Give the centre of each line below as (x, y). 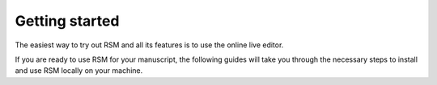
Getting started (67, 21)
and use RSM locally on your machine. (79, 71)
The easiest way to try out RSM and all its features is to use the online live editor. (149, 45)
